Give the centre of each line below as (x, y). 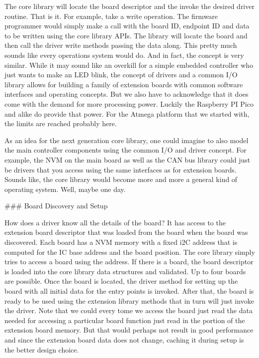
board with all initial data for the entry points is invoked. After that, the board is (129, 291)
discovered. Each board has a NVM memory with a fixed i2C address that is (121, 242)
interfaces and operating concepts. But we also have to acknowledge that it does (127, 94)
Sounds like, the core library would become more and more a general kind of (121, 179)
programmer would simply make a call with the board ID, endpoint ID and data (127, 26)
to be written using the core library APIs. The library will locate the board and (126, 35)
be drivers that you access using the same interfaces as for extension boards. (121, 169)
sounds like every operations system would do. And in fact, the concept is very (124, 55)
